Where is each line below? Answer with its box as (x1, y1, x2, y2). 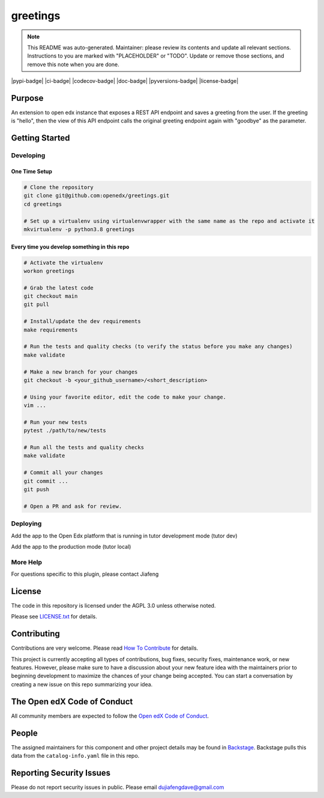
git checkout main (23, 293, 78, 300)
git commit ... (23, 477, 68, 485)
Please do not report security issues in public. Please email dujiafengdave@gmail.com (11, 784, 224, 791)
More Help (11, 558, 42, 566)
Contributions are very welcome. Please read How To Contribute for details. (11, 644, 199, 651)
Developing (11, 151, 46, 160)
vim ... (23, 402, 46, 409)
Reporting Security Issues (11, 767, 111, 778)
